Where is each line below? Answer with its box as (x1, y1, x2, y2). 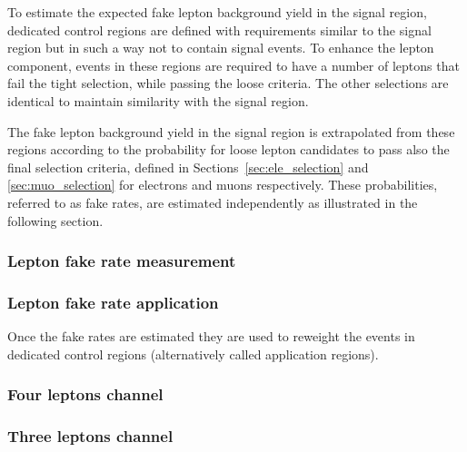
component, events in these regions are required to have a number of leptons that (7, 55, 460, 74)
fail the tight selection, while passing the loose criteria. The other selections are (7, 74, 449, 93)
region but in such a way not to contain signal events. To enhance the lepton (7, 38, 434, 57)
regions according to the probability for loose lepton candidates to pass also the (7, 140, 450, 159)
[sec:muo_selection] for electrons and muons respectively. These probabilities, (7, 175, 438, 194)
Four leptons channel (7, 383, 164, 406)
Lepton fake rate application (7, 290, 219, 313)
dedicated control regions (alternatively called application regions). (7, 344, 379, 363)
